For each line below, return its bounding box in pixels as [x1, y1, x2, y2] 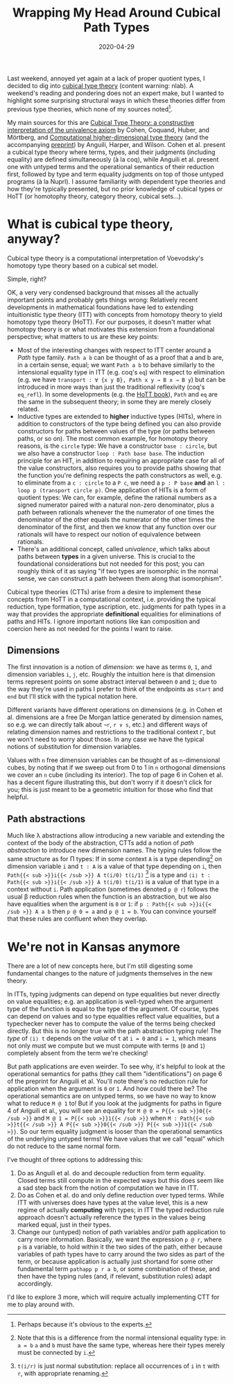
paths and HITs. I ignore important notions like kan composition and [7, 617, 200, 625]
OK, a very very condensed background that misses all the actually [7, 288, 199, 296]
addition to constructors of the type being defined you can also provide [17, 419, 222, 428]
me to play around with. [7, 1300, 75, 1308]
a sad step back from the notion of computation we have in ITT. [17, 1184, 199, 1192]
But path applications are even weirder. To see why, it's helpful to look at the [7, 1062, 225, 1071]
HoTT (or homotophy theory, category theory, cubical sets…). [7, 192, 183, 200]
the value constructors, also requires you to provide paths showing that [17, 463, 221, 472]
